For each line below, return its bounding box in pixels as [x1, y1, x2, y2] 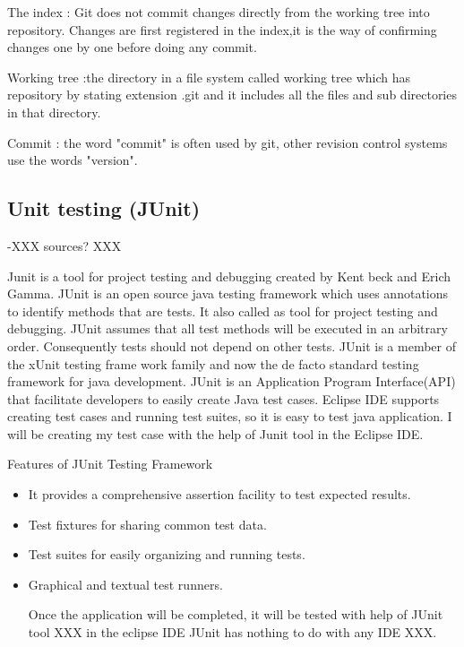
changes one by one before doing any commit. [7, 38, 257, 56]
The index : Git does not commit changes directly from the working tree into [7, 3, 430, 21]
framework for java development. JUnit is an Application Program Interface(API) [7, 372, 456, 391]
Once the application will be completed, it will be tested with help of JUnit [28, 605, 443, 624]
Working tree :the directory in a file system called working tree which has [7, 67, 411, 86]
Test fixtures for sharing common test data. [28, 514, 267, 533]
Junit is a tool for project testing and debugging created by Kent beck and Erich [7, 266, 451, 285]
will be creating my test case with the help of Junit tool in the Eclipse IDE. [7, 424, 424, 443]
